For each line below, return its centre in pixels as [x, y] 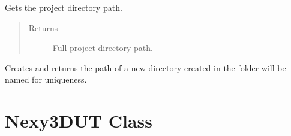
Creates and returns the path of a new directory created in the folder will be [145, 67]
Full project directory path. [103, 48]
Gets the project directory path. [64, 7]
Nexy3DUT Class [79, 121]
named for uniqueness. [46, 79]
